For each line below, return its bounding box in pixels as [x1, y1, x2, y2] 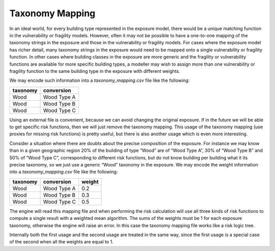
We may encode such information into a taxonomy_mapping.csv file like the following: [9, 77, 190, 83]
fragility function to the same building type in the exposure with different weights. [9, 68, 180, 74]
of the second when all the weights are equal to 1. [9, 239, 114, 245]
